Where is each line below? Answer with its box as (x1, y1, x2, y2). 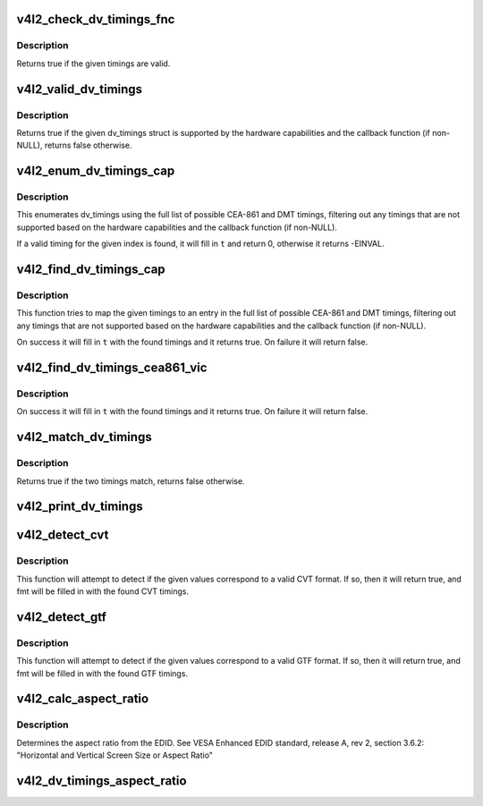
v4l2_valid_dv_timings (16, 81, 143, 97)
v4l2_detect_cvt (16, 528, 109, 543)
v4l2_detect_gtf (16, 609, 107, 624)
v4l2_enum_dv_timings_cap (16, 164, 175, 179)
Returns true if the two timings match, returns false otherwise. (16, 475, 245, 487)
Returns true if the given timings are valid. (16, 58, 171, 69)
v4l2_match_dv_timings (16, 429, 152, 445)
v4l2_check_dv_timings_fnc (16, 12, 175, 27)
